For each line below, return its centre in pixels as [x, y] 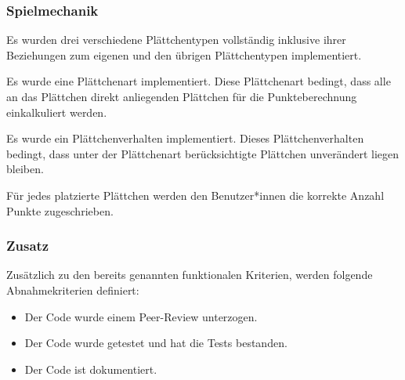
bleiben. [25, 169]
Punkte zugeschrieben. [60, 210]
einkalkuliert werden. [57, 112]
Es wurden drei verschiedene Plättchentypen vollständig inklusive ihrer [176, 40]
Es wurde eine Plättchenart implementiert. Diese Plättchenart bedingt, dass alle [199, 81]
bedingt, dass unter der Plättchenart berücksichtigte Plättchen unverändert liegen [203, 153]
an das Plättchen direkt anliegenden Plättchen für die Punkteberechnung [182, 96]
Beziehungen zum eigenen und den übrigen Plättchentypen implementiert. [184, 54]
